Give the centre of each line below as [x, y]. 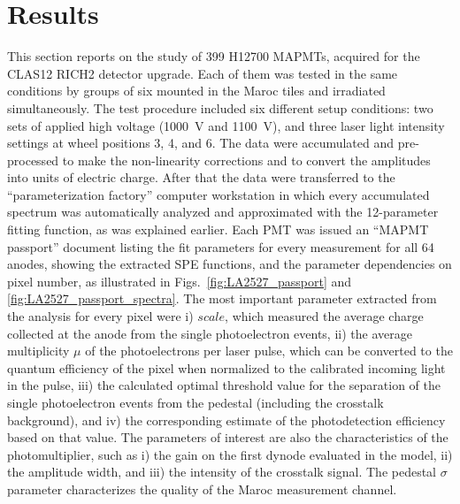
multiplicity [38, 351]
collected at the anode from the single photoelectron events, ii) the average [210, 333]
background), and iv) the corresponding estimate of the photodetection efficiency [226, 420]
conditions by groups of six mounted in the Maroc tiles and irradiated [196, 91]
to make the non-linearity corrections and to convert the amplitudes [246, 160]
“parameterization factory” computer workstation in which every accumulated [218, 194]
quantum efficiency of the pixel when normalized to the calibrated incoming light [226, 367]
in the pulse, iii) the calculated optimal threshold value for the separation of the [224, 385]
